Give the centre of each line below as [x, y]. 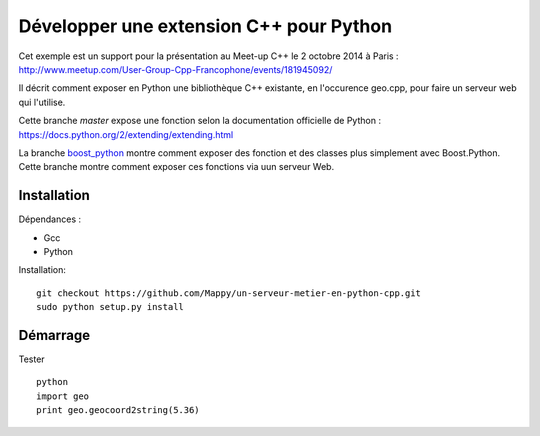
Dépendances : [50, 219]
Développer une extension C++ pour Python [205, 26]
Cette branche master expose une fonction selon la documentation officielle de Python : [200, 121]
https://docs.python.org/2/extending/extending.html [126, 134]
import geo [63, 396]
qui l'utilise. [42, 102]
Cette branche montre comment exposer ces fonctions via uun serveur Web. [176, 167]
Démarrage [54, 335]
